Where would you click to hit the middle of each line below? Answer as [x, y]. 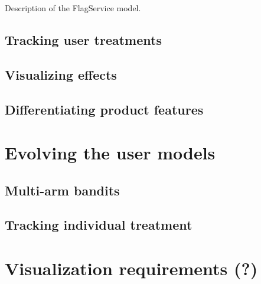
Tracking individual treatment [99, 225]
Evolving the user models [110, 153]
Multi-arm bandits [62, 190]
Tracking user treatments [83, 39]
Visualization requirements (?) [131, 268]
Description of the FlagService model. [73, 8]
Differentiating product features [104, 109]
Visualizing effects [61, 74]
